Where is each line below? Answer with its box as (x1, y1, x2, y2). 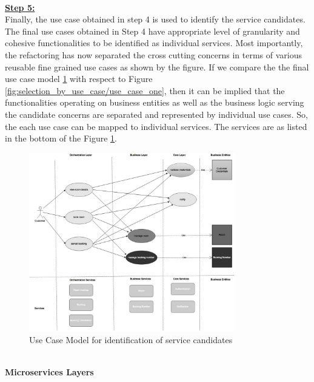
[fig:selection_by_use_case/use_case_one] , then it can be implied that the (5, 84, 285, 97)
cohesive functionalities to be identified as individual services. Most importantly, (5, 36, 303, 49)
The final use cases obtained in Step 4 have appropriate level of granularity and (5, 24, 300, 37)
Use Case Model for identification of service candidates (29, 333, 233, 346)
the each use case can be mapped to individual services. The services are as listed (5, 120, 307, 132)
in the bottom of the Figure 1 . (5, 132, 117, 145)
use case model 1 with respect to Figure (5, 72, 153, 85)
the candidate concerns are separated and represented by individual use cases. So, (5, 107, 308, 120)
